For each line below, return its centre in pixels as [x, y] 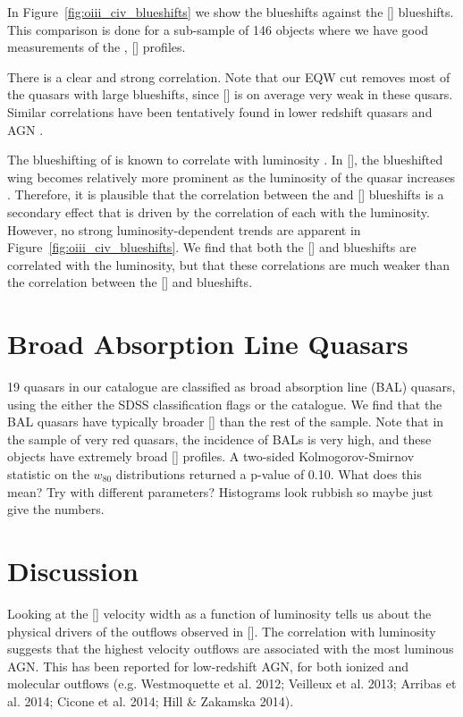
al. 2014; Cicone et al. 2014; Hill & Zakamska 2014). [151, 700]
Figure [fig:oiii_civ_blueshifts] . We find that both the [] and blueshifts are [212, 247]
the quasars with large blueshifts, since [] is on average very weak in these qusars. [230, 94]
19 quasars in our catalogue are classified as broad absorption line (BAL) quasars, [231, 387]
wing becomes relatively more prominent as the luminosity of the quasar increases [231, 177]
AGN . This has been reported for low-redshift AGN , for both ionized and [208, 666]
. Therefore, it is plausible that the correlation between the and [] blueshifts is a [226, 194]
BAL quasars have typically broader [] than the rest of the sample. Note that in [226, 422]
